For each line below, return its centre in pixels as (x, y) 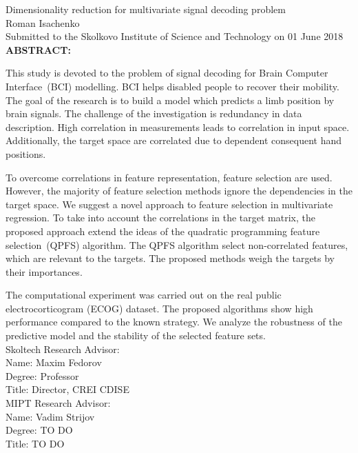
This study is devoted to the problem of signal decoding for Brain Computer (167, 73)
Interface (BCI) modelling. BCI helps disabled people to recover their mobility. (172, 86)
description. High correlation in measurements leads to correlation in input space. (178, 127)
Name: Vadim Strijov (50, 416)
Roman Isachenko (43, 22)
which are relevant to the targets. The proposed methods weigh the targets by (170, 258)
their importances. (44, 271)
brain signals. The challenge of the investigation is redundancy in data (154, 113)
